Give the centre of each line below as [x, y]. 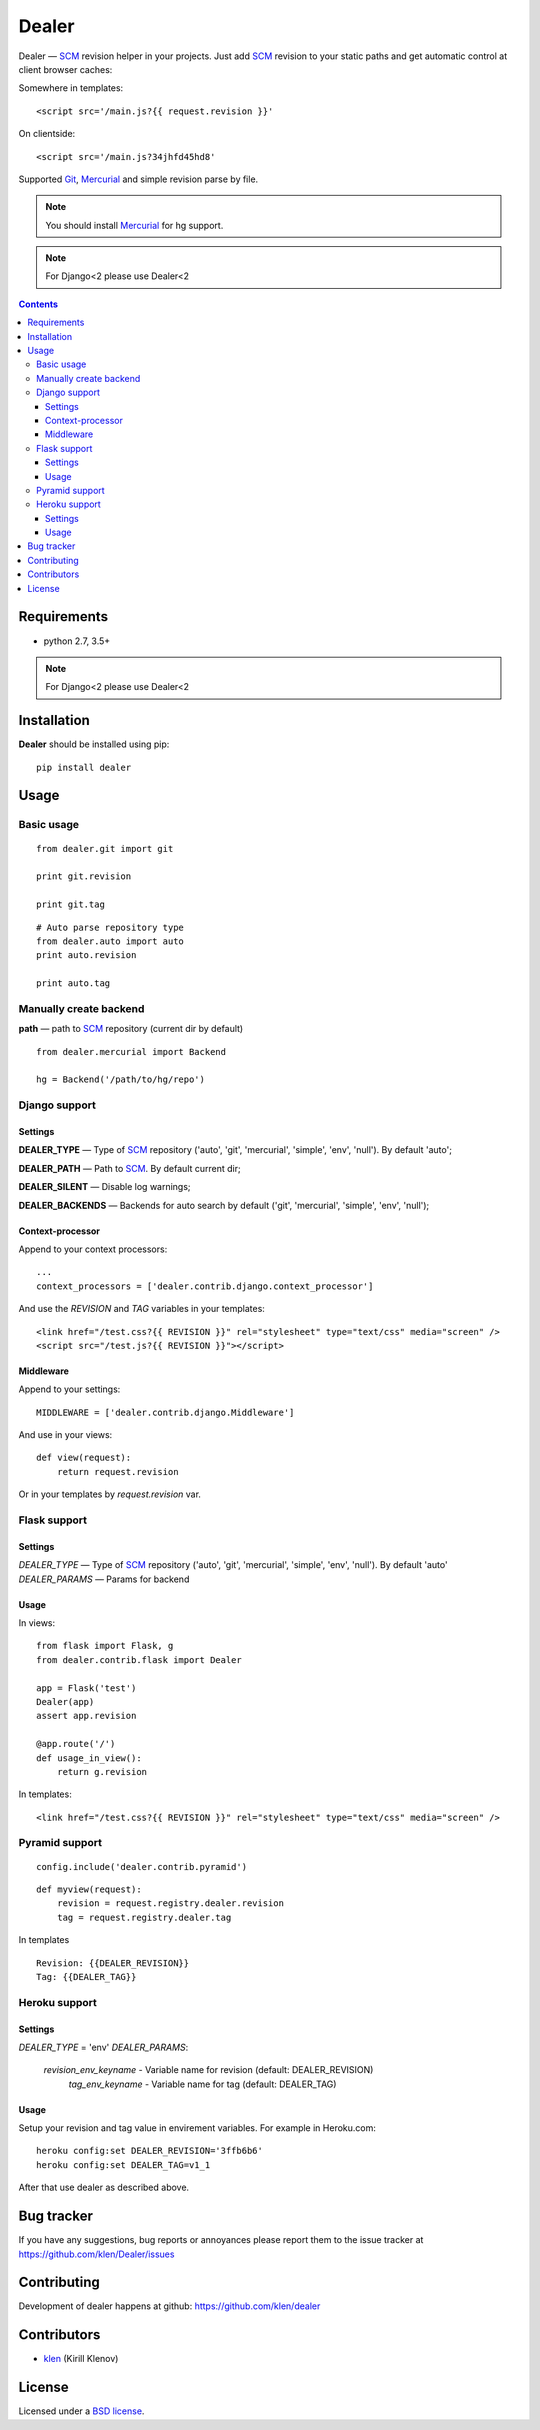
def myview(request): [89, 1889]
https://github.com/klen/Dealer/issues [96, 2254]
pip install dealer [84, 767]
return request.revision [117, 1471]
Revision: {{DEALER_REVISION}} [113, 1963]
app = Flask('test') [86, 1688]
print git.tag [70, 904]
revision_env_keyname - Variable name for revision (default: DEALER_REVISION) [208, 2070]
